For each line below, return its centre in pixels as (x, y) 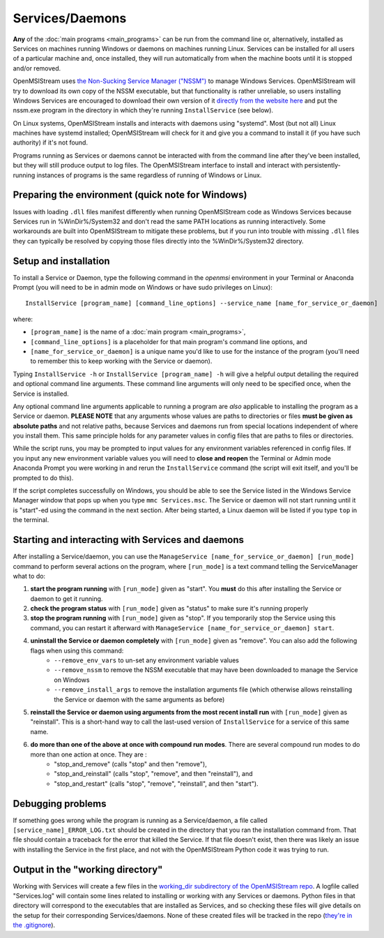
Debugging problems (60, 804)
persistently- (322, 165)
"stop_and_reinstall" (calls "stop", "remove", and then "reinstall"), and (154, 774)
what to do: (29, 576)
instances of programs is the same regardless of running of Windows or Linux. (149, 175)
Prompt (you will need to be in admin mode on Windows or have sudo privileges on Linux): (143, 287)
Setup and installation (62, 261)
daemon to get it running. (67, 598)
